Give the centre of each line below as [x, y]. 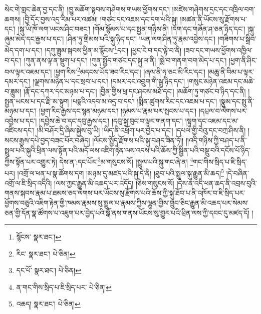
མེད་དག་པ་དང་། [24, 50]
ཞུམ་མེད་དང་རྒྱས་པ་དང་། [34, 38]
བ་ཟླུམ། [13, 91]
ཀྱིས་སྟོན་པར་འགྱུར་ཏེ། [31, 161]
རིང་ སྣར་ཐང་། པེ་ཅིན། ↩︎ [46, 253]
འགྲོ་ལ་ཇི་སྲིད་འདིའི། [28, 183]
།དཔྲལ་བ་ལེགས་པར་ [223, 111]
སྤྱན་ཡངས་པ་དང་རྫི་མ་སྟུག [37, 101]
